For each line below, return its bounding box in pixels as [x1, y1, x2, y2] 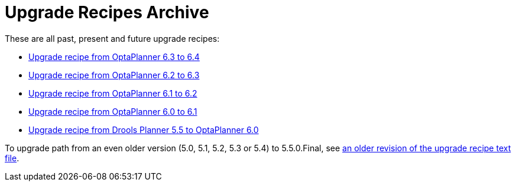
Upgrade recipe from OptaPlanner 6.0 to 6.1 [28, 106, 197, 117]
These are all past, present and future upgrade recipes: [5, 33, 220, 44]
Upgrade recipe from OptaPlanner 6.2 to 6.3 [28, 69, 200, 80]
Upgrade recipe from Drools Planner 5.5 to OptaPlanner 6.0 [28, 124, 259, 135]
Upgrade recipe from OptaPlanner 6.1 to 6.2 [28, 88, 197, 98]
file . [5, 152, 20, 163]
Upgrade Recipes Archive [5, 2, 209, 22]
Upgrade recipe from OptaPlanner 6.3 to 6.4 [28, 51, 200, 62]
